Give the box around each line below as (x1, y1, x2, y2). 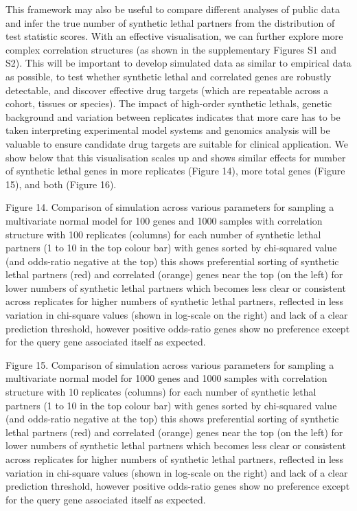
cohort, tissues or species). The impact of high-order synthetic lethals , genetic (5, 96, 332, 111)
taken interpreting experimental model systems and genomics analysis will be (5, 123, 330, 137)
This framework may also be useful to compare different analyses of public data (5, 2, 341, 16)
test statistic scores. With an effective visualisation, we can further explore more (5, 29, 343, 43)
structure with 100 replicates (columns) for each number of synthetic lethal (5, 227, 321, 241)
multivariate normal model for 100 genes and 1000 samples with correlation (5, 213, 323, 227)
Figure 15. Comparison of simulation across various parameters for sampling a (5, 357, 334, 372)
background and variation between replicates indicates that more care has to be (5, 109, 341, 124)
